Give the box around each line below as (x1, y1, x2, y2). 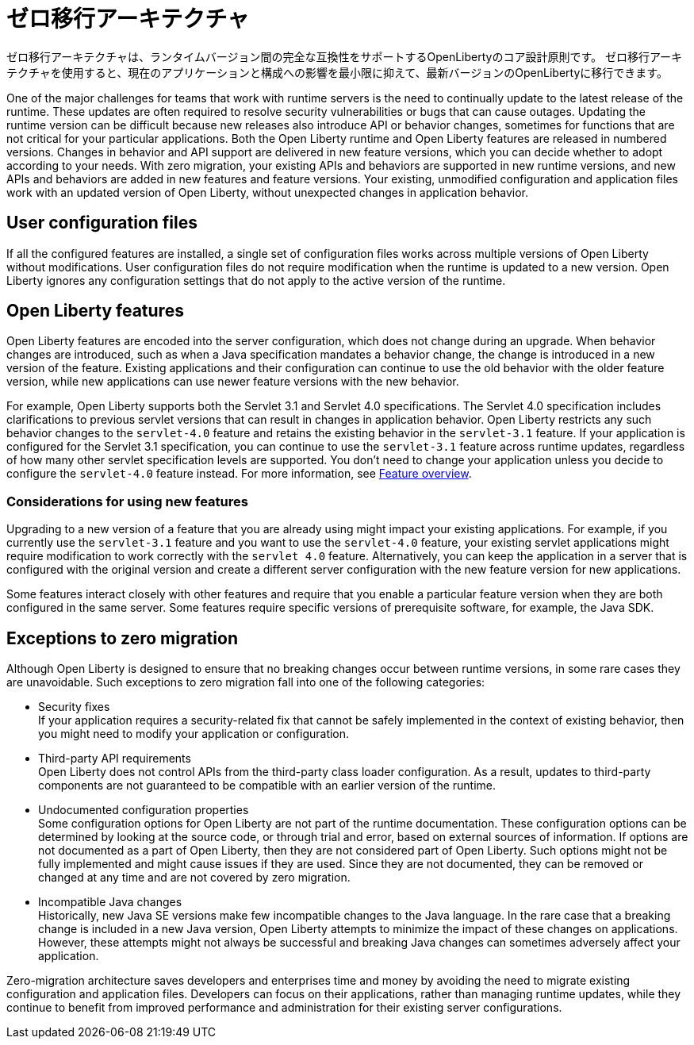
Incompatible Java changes (38, 895, 182, 909)
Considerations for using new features (6, 493, 248, 509)
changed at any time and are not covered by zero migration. (38, 870, 351, 885)
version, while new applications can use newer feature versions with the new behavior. (6, 375, 459, 389)
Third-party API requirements (38, 751, 191, 766)
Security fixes (38, 700, 110, 714)
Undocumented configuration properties (38, 803, 249, 817)
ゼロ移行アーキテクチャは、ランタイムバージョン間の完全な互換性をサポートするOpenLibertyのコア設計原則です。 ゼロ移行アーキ (6, 49, 683, 63)
